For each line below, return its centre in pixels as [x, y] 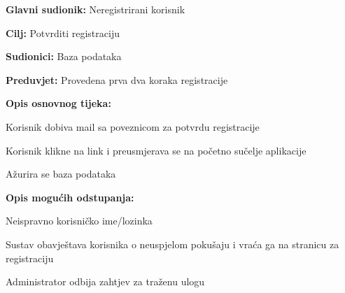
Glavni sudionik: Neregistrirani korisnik [96, 9]
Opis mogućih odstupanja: [70, 197]
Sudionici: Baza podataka [64, 56]
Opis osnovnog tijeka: [58, 103]
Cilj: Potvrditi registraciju [63, 33]
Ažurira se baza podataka [61, 174]
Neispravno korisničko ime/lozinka [79, 221]
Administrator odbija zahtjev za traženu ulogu [105, 281]
